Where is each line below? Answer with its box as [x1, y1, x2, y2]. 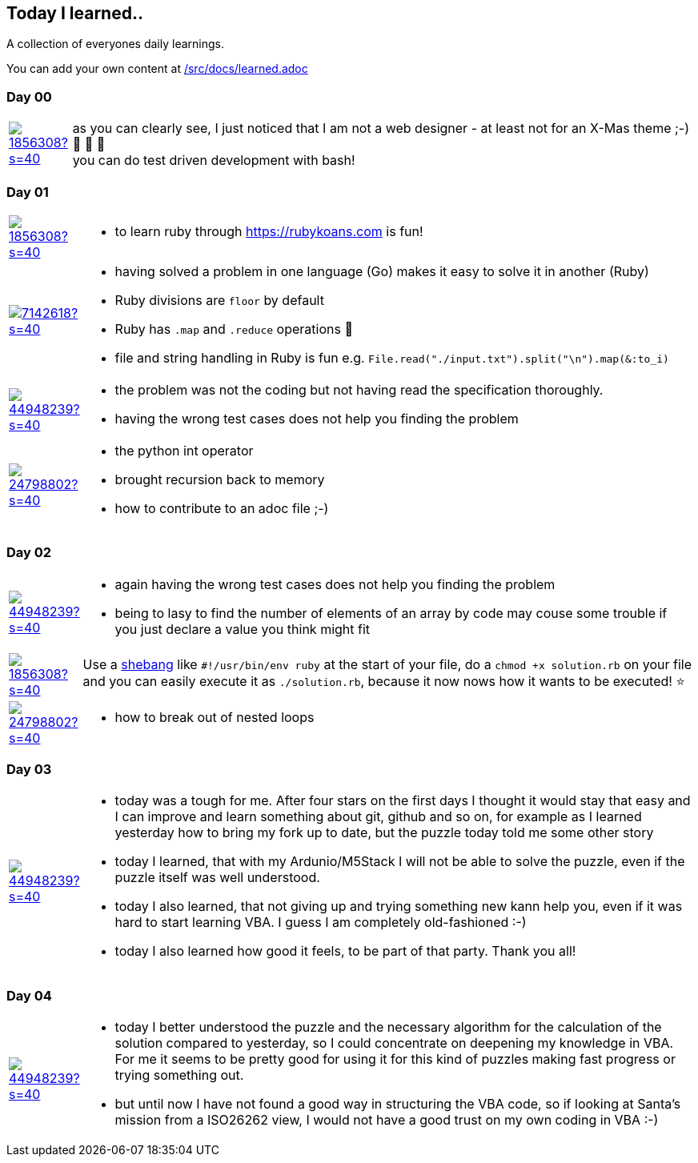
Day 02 [6, 544, 52, 561]
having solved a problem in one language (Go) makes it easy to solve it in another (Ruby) [114, 263, 649, 279]
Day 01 [6, 183, 49, 200]
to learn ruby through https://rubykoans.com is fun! [114, 223, 423, 239]
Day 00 [6, 88, 52, 105]
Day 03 [6, 761, 52, 778]
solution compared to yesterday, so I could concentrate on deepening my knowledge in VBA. [114, 1035, 674, 1052]
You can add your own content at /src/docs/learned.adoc [6, 62, 308, 76]
